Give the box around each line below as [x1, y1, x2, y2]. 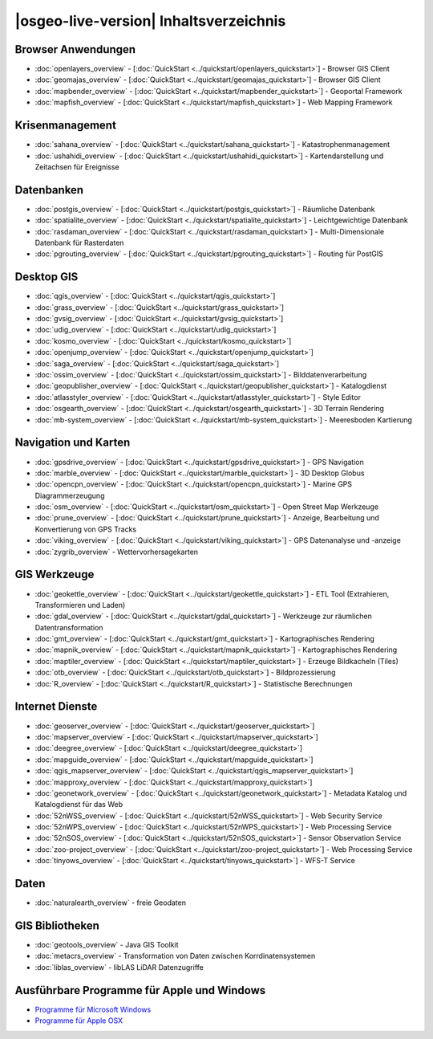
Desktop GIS [14, 270, 79, 284]
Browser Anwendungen [14, 43, 136, 56]
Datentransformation [34, 622, 103, 632]
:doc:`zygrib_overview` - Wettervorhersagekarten [34, 547, 199, 556]
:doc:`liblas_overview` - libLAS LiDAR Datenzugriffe [34, 962, 204, 972]
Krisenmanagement [14, 119, 116, 132]
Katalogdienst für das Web [34, 800, 123, 809]
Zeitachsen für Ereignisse [34, 161, 119, 172]
